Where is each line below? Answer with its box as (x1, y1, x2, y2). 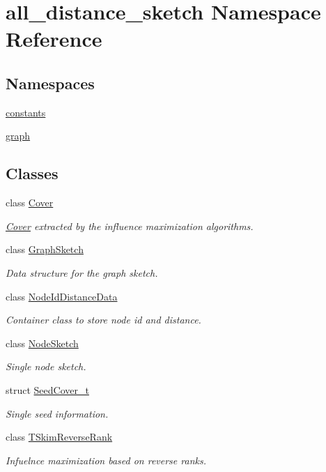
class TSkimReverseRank (6, 429, 113, 444)
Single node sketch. (6, 359, 86, 374)
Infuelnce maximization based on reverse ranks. (6, 452, 206, 467)
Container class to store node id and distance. (6, 312, 201, 327)
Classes (6, 162, 59, 184)
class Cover (6, 195, 54, 210)
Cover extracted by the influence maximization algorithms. (6, 218, 254, 233)
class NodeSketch (6, 335, 79, 350)
